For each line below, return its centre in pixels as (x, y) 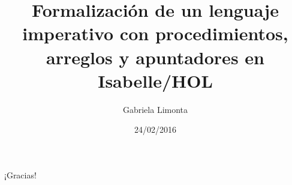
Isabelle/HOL (155, 80)
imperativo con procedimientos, (155, 33)
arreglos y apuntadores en (155, 57)
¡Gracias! (20, 174)
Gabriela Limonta (155, 109)
